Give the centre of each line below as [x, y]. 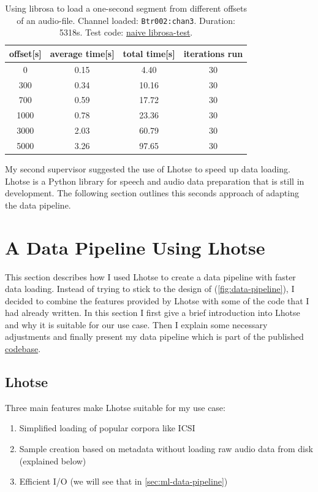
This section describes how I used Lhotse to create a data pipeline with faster [150, 276]
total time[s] [149, 53]
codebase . [23, 349]
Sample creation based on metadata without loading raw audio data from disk [166, 449]
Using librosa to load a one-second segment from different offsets [126, 8]
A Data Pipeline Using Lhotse [135, 247]
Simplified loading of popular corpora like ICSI [107, 428]
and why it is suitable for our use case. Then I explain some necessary [136, 324]
